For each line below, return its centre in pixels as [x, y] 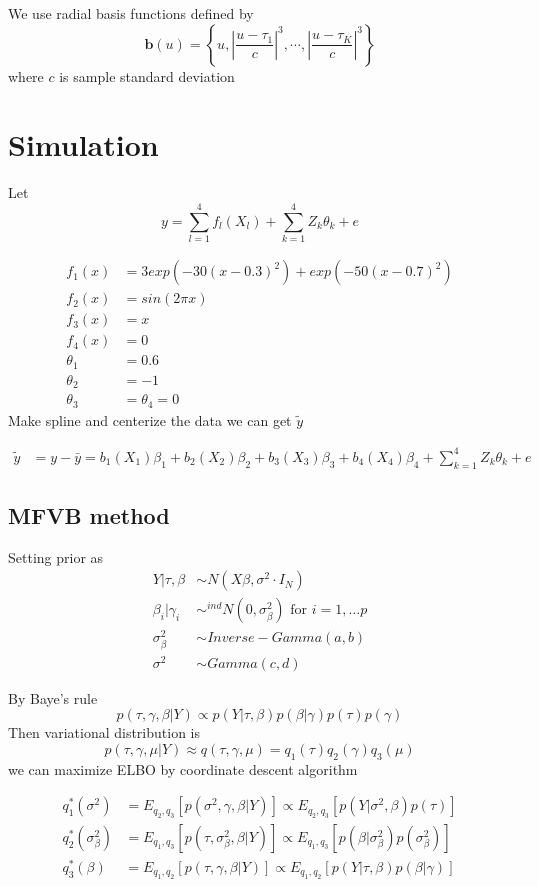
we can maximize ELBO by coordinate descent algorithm [183, 768]
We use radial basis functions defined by [131, 13]
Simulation [83, 144]
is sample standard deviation [147, 75]
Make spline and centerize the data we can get [150, 419]
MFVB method [89, 514]
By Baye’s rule [53, 697]
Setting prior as [56, 556]
